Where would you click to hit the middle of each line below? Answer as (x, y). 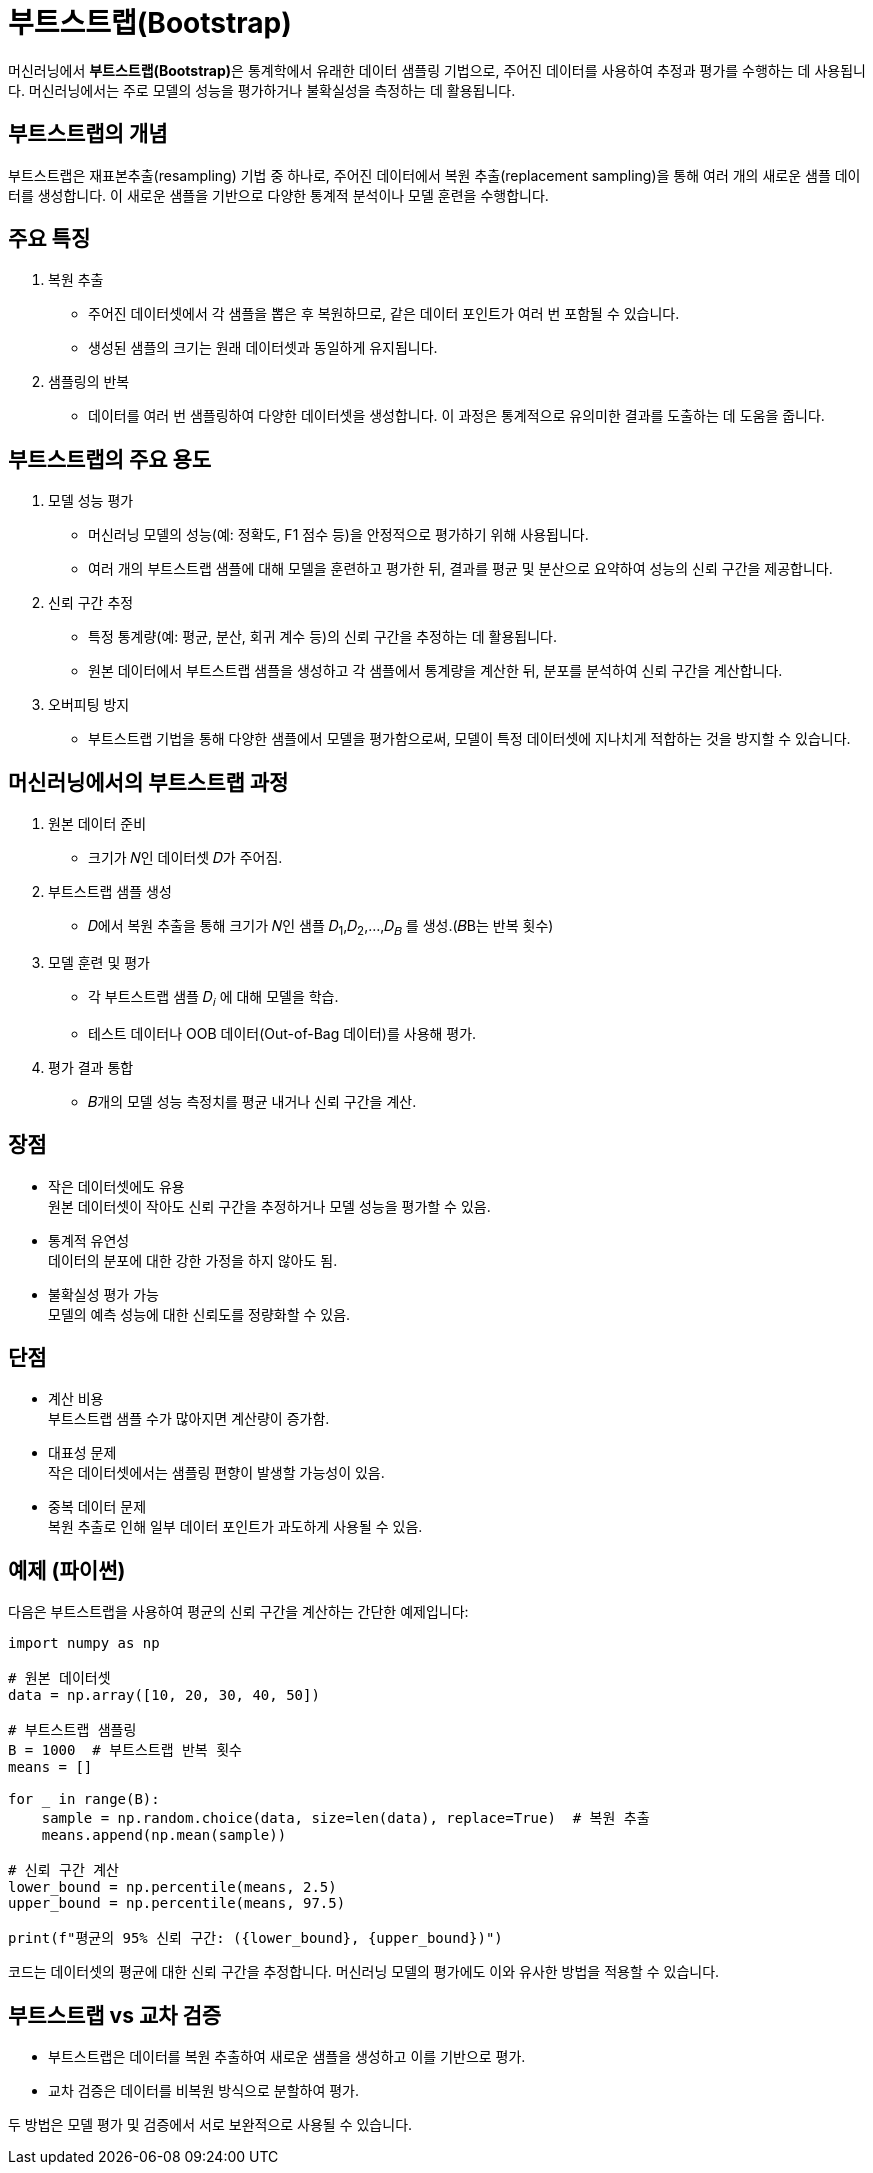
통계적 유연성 (89, 1240)
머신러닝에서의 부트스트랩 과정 (148, 782)
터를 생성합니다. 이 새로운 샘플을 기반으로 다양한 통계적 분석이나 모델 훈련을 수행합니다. (278, 195)
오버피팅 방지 (89, 705)
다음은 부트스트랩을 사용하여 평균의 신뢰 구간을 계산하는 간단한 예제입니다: (238, 1612)
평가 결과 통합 (91, 1067)
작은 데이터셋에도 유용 (116, 1186)
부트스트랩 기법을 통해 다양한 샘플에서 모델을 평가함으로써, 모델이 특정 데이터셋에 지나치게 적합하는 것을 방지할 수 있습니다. (469, 739)
